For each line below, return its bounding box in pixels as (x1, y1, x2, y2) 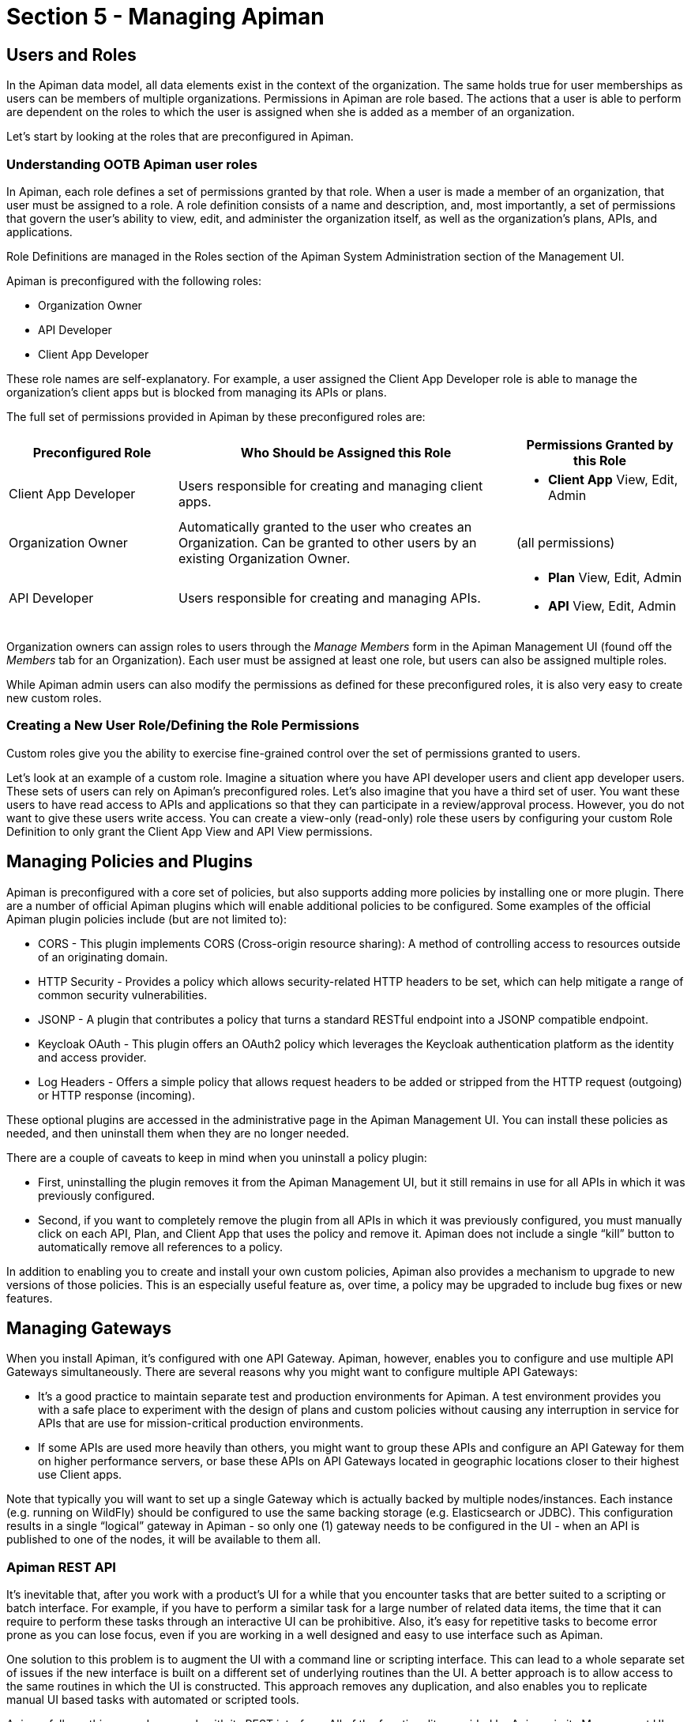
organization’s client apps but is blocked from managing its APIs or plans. (6, 385, 387, 399)
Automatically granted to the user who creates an (178, 518, 472, 535)
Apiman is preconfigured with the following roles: (6, 273, 261, 288)
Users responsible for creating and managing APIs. (178, 589, 481, 606)
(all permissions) (516, 534, 615, 551)
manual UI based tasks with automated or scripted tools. (6, 1693, 299, 1707)
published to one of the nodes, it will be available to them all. (6, 1532, 321, 1547)
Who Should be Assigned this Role (240, 444, 452, 461)
